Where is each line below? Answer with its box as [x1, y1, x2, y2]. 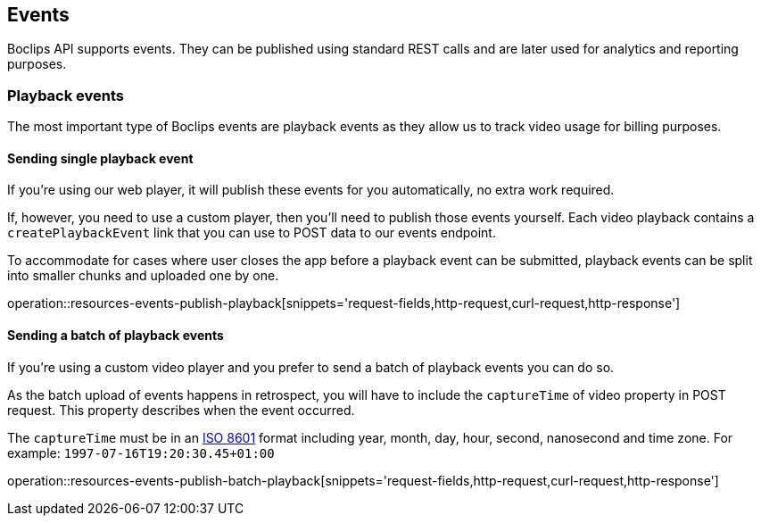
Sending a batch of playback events [7, 328, 224, 343]
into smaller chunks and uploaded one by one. [7, 268, 279, 284]
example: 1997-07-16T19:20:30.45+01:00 [7, 444, 275, 461]
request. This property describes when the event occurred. [7, 402, 355, 418]
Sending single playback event [7, 150, 194, 166]
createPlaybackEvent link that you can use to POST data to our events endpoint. [7, 225, 496, 241]
